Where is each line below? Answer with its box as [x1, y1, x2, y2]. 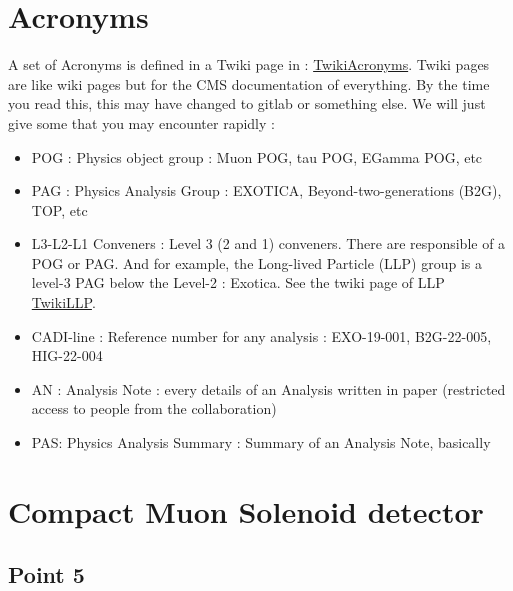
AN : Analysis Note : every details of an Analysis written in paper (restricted [31, 378, 506, 399]
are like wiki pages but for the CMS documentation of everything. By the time [8, 73, 490, 94]
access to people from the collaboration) [31, 398, 277, 419]
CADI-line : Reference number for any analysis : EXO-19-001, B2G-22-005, [31, 325, 492, 346]
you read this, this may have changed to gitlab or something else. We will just [8, 93, 486, 114]
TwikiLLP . [31, 292, 96, 313]
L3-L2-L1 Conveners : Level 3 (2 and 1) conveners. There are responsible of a [31, 233, 506, 254]
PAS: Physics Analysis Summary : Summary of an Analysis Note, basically [31, 432, 491, 453]
